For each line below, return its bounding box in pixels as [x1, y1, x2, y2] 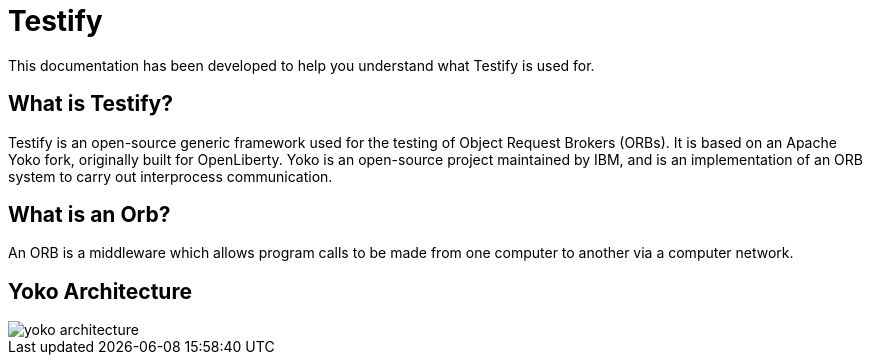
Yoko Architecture [8, 278, 192, 304]
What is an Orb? [8, 202, 171, 228]
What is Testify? [8, 91, 173, 117]
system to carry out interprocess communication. [8, 167, 333, 185]
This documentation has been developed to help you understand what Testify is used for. [8, 56, 595, 74]
